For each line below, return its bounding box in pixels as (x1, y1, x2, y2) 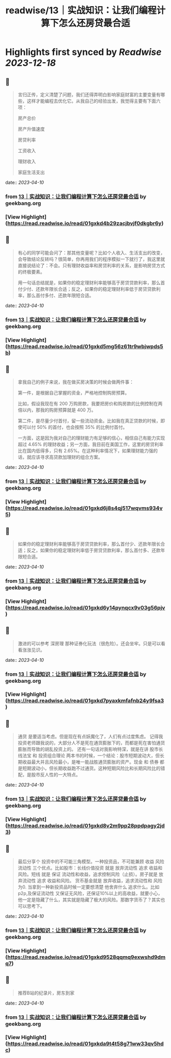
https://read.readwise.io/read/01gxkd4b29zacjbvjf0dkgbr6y (7, 219, 162, 227)
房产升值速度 (17, 126, 45, 132)
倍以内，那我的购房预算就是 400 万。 (17, 407, 96, 413)
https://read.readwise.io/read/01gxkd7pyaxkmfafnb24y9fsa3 (7, 697, 164, 704)
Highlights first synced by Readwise (5, 46, 162, 58)
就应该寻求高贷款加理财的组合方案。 (26, 454, 103, 460)
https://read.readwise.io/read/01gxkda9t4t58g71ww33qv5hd (7, 1040, 164, 1047)
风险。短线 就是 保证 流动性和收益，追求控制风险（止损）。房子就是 (17, 871, 158, 877)
